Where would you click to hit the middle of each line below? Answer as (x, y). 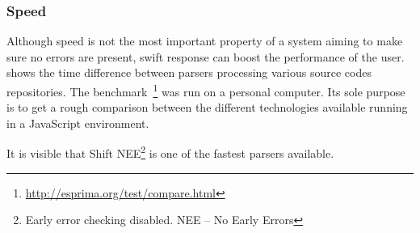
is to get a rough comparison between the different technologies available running (207, 107)
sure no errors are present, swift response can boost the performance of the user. (206, 56)
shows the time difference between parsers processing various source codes (189, 72)
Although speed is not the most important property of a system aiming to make (205, 41)
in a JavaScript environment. (78, 123)
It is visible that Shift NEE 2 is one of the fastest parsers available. (170, 152)
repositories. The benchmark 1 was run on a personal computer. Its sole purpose (206, 90)
